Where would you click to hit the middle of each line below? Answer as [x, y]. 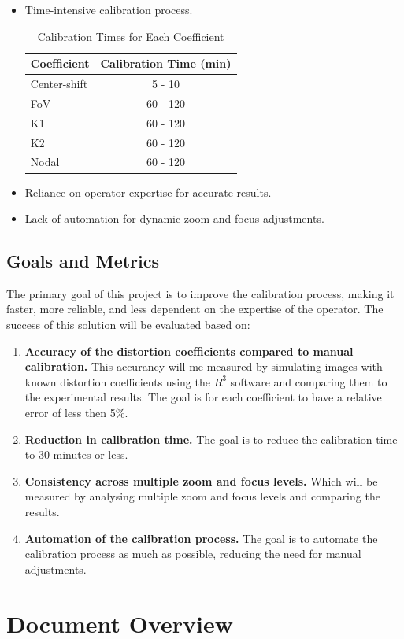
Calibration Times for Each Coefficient [131, 36]
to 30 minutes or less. [76, 454]
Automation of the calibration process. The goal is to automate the [201, 538]
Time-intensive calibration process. [109, 9]
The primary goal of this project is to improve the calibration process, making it [200, 293]
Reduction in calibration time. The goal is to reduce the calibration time [211, 439]
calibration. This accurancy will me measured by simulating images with [204, 366]
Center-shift [59, 84]
